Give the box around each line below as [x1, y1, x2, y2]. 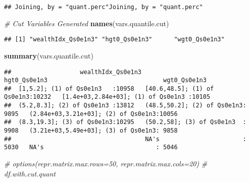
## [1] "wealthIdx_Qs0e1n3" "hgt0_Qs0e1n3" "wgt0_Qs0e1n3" [4, 36, 225, 43]
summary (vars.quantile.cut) [4, 50, 93, 60]
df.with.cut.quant [4, 168, 56, 178]
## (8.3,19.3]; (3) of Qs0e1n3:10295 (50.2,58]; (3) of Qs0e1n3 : [4, 118, 246, 126]
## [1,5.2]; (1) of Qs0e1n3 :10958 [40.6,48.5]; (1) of [4, 85, 214, 92]
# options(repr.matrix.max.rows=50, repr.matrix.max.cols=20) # [4, 158, 208, 169]
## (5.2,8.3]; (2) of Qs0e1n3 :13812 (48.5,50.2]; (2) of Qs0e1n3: [4, 102, 246, 109]
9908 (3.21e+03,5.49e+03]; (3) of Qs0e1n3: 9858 [4, 127, 178, 135]
